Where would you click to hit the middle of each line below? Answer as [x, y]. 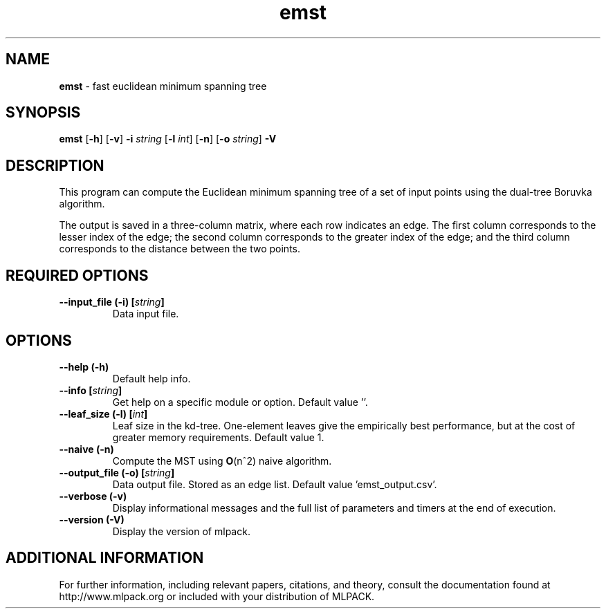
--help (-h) [84, 366]
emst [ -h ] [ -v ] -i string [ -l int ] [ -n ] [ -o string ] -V [168, 139]
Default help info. [151, 378]
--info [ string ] [91, 390]
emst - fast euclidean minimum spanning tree [163, 86]
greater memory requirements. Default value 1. [218, 437]
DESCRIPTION [55, 165]
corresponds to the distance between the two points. [180, 249]
